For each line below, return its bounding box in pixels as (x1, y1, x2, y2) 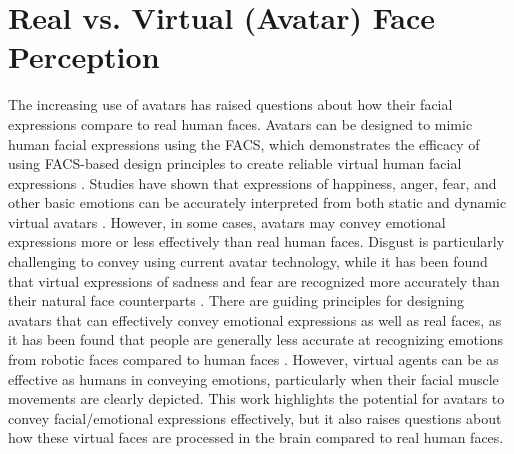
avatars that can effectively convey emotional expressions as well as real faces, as (8, 309, 502, 330)
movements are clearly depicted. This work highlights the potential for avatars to (8, 388, 505, 409)
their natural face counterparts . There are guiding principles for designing (8, 290, 464, 311)
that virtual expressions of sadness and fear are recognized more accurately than (8, 270, 500, 291)
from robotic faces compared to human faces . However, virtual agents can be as (8, 349, 499, 370)
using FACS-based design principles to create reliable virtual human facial (8, 153, 462, 174)
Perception (8, 36, 160, 77)
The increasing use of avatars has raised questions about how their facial (8, 94, 453, 115)
